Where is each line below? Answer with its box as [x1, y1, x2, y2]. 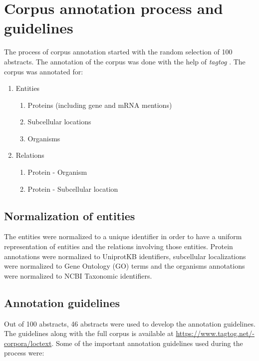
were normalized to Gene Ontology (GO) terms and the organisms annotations [4, 261, 245, 271]
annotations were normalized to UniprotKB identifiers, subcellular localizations [4, 251, 246, 261]
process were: [4, 348, 44, 358]
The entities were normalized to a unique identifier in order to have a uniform [4, 231, 242, 242]
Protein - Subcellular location [27, 183, 118, 194]
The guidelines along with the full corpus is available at [4, 328, 174, 339]
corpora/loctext [4, 338, 52, 348]
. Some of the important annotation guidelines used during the [51, 338, 243, 348]
